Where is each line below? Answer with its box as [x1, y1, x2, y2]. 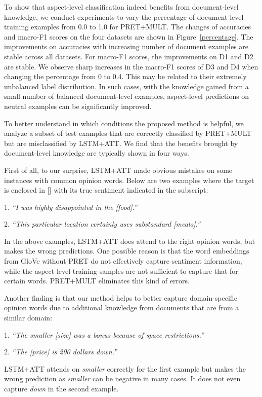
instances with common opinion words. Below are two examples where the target [4, 174, 254, 185]
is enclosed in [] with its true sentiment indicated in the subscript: [4, 185, 208, 195]
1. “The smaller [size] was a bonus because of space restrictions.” [4, 329, 204, 340]
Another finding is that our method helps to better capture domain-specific [4, 292, 237, 303]
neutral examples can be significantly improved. [4, 100, 152, 111]
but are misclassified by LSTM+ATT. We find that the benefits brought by [4, 137, 238, 148]
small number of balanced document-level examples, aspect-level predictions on [4, 91, 249, 101]
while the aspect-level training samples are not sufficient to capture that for [4, 265, 238, 276]
